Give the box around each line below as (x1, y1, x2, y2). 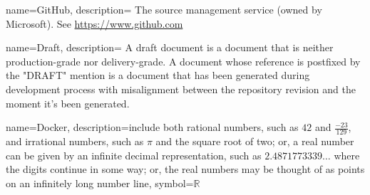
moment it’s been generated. (6, 95, 130, 110)
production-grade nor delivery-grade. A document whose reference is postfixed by (6, 53, 361, 68)
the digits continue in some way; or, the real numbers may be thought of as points (6, 162, 365, 176)
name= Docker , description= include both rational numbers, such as (6, 120, 299, 135)
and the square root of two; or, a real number (155, 133, 354, 148)
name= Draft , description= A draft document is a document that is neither (6, 40, 334, 55)
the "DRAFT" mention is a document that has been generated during (6, 68, 310, 83)
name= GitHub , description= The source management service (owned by (6, 2, 322, 16)
